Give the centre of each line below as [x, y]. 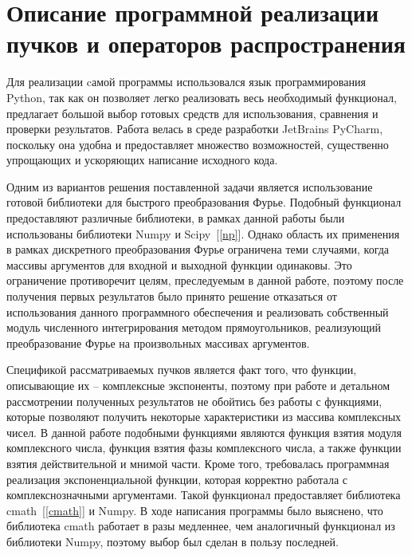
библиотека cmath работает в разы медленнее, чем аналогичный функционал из [201, 526]
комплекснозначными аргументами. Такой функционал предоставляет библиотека [204, 495]
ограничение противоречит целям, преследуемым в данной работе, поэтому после [205, 280]
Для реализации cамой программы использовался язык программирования [186, 82]
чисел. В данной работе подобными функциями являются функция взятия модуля [204, 432]
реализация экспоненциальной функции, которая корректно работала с [177, 479]
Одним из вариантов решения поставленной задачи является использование [190, 186]
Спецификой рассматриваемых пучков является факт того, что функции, [182, 370]
